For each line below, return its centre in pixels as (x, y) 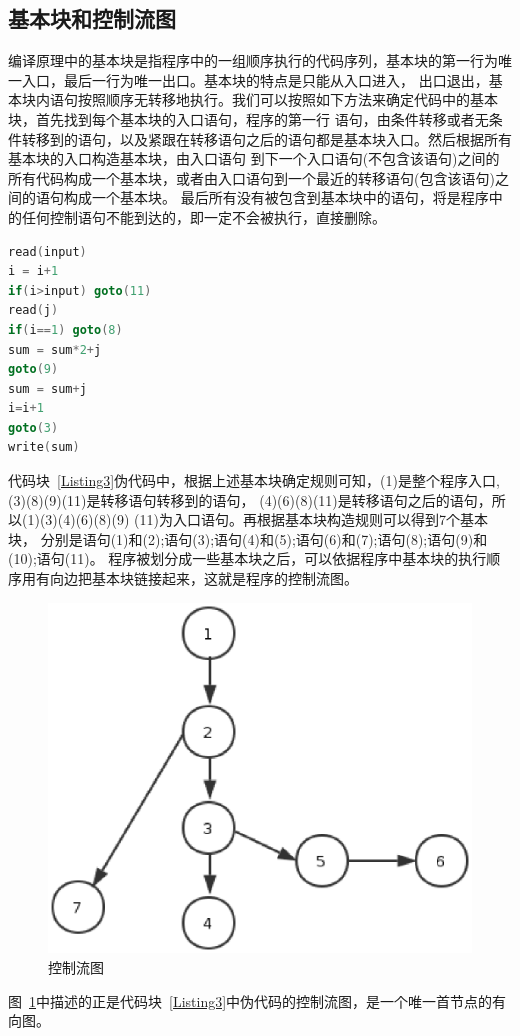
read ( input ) (47, 251)
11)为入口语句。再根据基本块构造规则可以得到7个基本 (313, 519)
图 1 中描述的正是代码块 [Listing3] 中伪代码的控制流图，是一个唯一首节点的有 (257, 1000)
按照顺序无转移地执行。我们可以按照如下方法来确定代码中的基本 (287, 99)
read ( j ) (33, 310)
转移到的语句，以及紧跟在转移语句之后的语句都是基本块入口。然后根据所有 (266, 138)
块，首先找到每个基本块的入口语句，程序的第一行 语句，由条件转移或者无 (248, 118)
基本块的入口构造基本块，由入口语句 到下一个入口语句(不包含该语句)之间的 (254, 158)
